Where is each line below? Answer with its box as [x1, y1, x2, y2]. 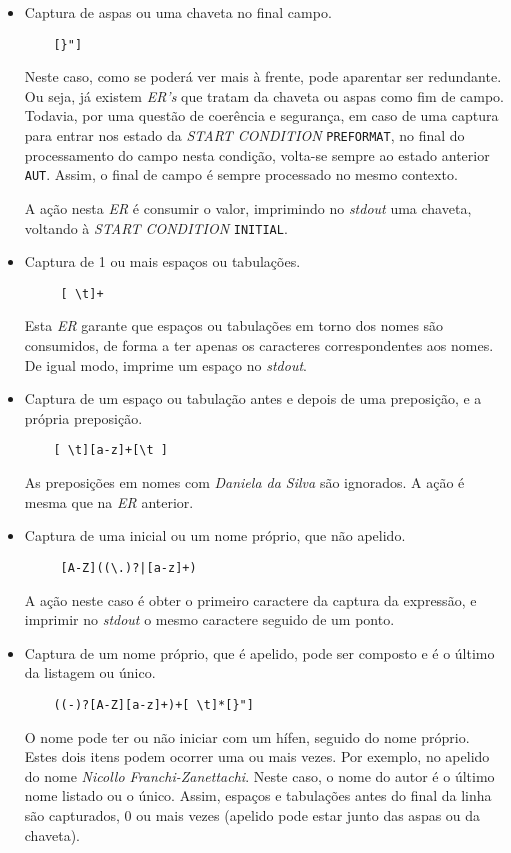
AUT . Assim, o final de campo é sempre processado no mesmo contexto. [24, 164, 458, 185]
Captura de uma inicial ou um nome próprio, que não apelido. [24, 525, 406, 546]
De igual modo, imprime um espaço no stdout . [24, 354, 307, 375]
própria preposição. [24, 407, 143, 428]
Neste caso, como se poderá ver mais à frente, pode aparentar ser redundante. [24, 66, 502, 87]
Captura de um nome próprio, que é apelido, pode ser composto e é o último [24, 642, 495, 663]
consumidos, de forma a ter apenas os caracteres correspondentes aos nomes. [24, 335, 494, 356]
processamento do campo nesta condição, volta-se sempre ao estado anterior [24, 144, 490, 165]
